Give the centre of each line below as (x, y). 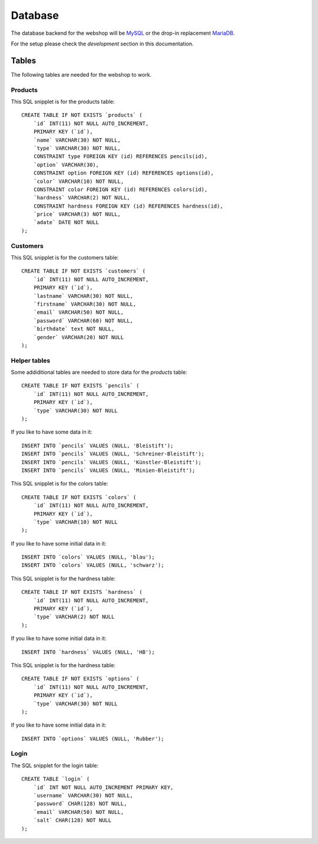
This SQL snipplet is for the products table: (63, 101)
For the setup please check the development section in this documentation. (102, 44)
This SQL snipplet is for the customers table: (65, 257)
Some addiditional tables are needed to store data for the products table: (99, 372)
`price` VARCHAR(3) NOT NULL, (77, 214)
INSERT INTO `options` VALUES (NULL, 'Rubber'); (93, 738)
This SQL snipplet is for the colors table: (59, 484)
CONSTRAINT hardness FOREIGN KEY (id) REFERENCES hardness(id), (128, 206)
